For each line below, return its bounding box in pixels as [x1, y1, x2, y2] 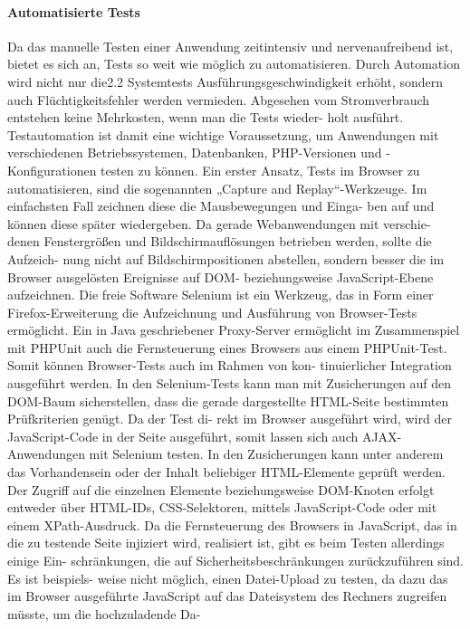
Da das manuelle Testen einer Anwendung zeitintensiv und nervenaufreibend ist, [7, 36, 454, 55]
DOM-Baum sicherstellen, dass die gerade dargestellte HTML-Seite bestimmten [7, 391, 449, 410]
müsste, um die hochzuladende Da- [7, 604, 201, 623]
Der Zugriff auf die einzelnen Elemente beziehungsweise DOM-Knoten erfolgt [7, 480, 435, 499]
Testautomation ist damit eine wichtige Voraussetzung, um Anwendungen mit [7, 125, 439, 144]
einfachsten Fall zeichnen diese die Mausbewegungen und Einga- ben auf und [7, 196, 435, 215]
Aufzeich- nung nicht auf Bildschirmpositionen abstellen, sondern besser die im [7, 249, 445, 268]
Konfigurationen [7, 160, 97, 179]
